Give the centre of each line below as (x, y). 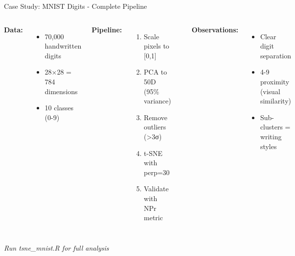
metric (153, 218)
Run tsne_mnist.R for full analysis (57, 247)
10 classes (59, 108)
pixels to (157, 46)
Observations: (215, 29)
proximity (275, 81)
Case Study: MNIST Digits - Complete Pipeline (76, 6)
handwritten (63, 46)
